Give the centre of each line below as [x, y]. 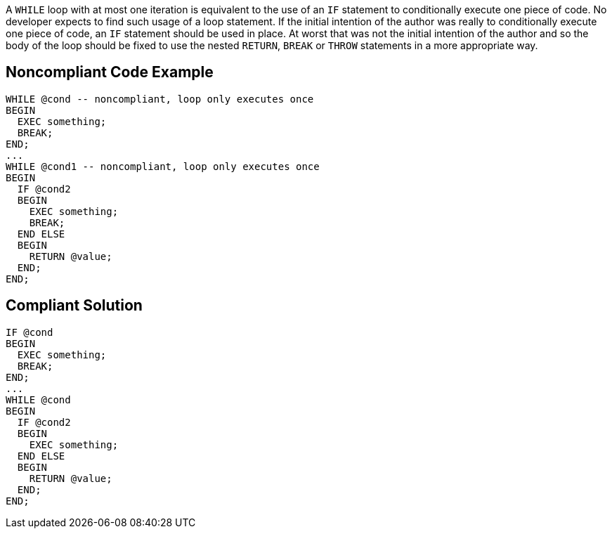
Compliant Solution [74, 306]
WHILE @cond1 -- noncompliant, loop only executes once [163, 166]
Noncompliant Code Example [110, 72]
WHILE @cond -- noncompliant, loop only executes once [160, 99]
